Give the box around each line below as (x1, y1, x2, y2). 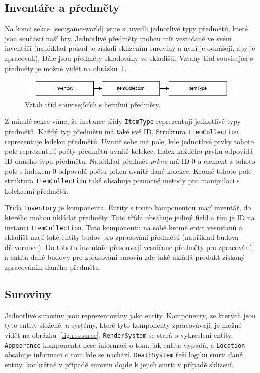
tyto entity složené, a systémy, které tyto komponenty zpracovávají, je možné (5, 320, 242, 330)
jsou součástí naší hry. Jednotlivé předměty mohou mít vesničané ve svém (5, 33, 232, 43)
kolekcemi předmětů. (5, 185, 69, 196)
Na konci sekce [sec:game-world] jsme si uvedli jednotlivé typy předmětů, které (5, 23, 248, 34)
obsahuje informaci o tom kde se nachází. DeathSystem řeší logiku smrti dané (5, 349, 243, 360)
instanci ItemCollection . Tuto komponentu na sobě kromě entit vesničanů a (5, 222, 242, 232)
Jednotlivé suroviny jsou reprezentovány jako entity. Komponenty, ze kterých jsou (5, 309, 256, 320)
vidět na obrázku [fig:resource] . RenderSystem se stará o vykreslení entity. (5, 330, 233, 340)
